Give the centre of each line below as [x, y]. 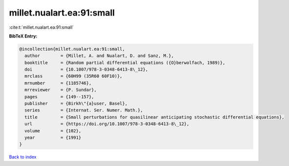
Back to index [23, 157]
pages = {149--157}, [60, 97]
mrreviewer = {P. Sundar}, [61, 90]
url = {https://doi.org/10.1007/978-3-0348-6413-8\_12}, [107, 124]
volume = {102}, [53, 131]
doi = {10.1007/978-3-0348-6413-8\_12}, [86, 70]
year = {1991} [53, 138]
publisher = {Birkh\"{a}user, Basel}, [76, 104]
